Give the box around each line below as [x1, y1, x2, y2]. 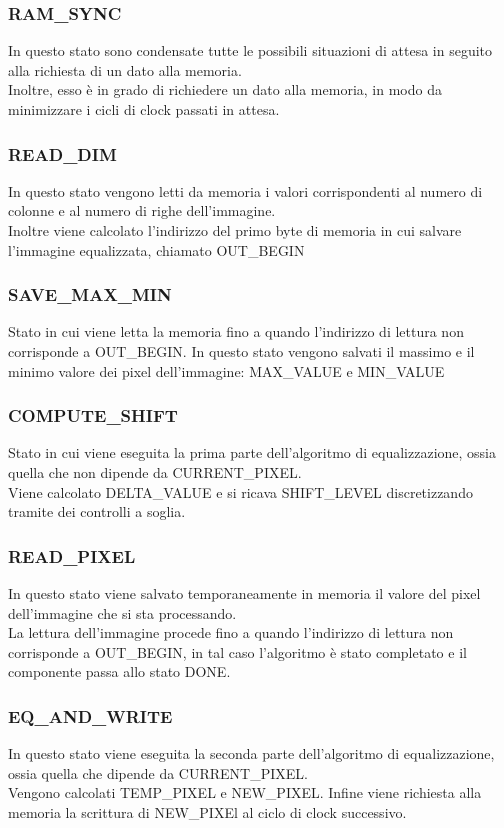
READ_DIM [8, 141, 117, 166]
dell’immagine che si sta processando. [8, 602, 237, 623]
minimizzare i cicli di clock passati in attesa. [8, 99, 280, 119]
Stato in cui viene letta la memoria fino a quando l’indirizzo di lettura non [8, 321, 464, 342]
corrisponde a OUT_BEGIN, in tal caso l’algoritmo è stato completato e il [8, 641, 467, 662]
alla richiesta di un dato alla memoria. [8, 59, 242, 80]
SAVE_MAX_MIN [8, 282, 172, 307]
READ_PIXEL [8, 543, 136, 568]
